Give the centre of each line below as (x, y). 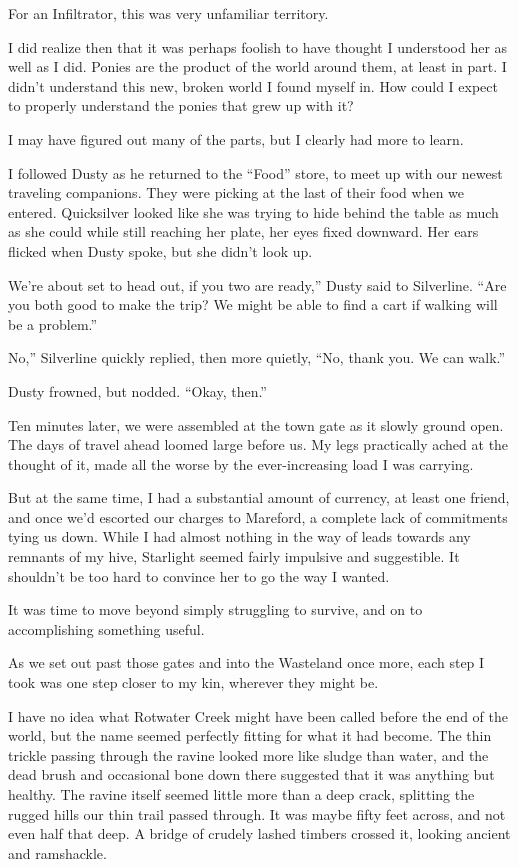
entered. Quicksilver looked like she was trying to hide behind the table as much (253, 211)
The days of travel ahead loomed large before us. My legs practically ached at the (258, 444)
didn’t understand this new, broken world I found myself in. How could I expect (253, 85)
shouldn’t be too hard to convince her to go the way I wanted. (199, 575)
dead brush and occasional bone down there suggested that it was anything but (251, 774)
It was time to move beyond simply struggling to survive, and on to (215, 609)
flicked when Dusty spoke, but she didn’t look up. (160, 250)
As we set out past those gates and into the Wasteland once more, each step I (246, 662)
